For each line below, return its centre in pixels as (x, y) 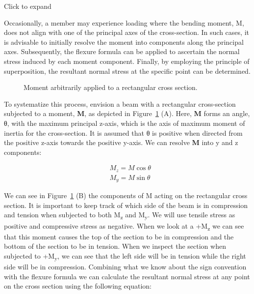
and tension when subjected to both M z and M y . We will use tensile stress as (120, 215)
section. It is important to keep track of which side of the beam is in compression (126, 205)
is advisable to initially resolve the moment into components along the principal (124, 42)
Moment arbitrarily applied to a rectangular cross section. (111, 87)
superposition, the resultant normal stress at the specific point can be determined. (127, 71)
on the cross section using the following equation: (78, 286)
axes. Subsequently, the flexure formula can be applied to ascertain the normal (122, 51)
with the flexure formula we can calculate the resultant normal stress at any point (127, 276)
